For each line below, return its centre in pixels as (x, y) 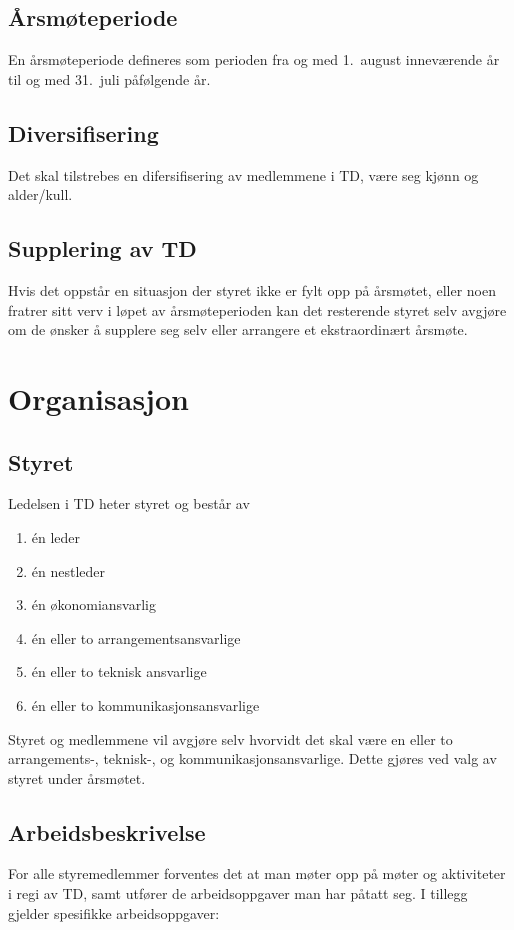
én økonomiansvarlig (93, 604)
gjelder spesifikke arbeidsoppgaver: (114, 912)
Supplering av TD (102, 248)
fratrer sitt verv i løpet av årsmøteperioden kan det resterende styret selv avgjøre (257, 309)
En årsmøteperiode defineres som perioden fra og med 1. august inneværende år (254, 59)
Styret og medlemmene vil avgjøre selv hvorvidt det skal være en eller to (230, 738)
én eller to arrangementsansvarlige (136, 637)
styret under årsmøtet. (77, 777)
